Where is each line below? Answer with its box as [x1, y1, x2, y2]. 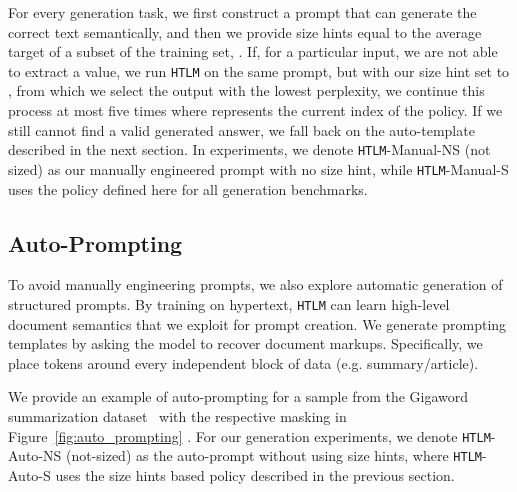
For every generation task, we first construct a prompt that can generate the [8, 2, 477, 22]
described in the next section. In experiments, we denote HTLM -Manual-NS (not [8, 139, 491, 160]
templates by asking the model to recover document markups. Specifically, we [8, 333, 483, 354]
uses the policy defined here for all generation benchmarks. [8, 178, 368, 199]
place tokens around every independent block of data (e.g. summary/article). [8, 352, 479, 373]
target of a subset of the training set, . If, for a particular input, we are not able [8, 41, 498, 62]
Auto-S [8, 464, 51, 485]
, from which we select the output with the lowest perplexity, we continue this [8, 80, 485, 101]
